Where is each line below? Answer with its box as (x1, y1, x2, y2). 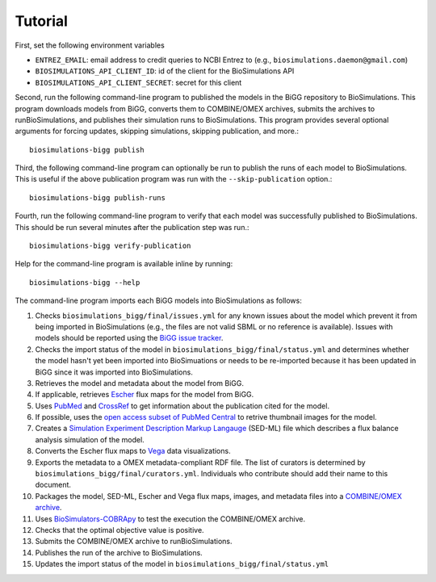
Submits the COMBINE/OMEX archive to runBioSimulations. (35, 537, 233, 546)
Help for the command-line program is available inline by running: (15, 259, 233, 269)
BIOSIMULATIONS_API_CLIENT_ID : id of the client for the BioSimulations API (35, 66, 295, 76)
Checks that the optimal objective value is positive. (35, 525, 205, 534)
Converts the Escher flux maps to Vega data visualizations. (35, 446, 231, 456)
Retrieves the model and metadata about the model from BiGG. (35, 378, 245, 387)
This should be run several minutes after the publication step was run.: (15, 222, 249, 232)
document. (35, 480, 72, 490)
